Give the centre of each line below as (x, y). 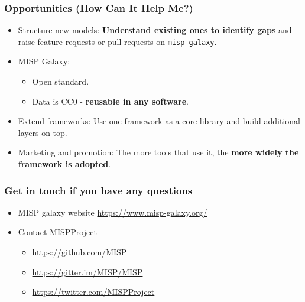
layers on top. (43, 132)
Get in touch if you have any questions (98, 190)
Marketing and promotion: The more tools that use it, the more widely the (158, 152)
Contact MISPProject (57, 232)
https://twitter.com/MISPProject (93, 292)
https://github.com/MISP (80, 252)
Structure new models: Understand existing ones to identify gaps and (155, 30)
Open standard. (61, 81)
